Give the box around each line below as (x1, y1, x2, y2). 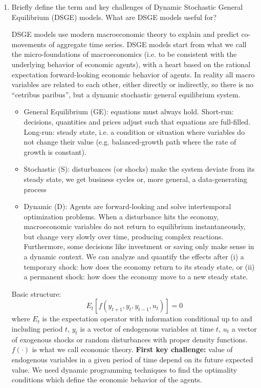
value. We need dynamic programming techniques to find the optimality (11, 364, 237, 375)
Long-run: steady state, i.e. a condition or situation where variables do (24, 126, 245, 137)
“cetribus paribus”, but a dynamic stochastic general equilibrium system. (11, 89, 241, 99)
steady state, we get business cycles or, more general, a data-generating (24, 173, 248, 184)
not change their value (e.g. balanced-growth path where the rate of (24, 136, 236, 147)
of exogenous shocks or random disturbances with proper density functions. (11, 334, 248, 344)
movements (11, 38, 47, 49)
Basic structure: (11, 288, 61, 299)
